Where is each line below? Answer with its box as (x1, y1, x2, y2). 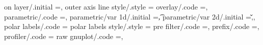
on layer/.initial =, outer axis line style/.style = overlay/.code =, (4, 1, 208, 11)
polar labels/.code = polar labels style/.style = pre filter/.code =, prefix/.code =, (4, 21, 259, 31)
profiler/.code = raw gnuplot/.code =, (4, 30, 123, 41)
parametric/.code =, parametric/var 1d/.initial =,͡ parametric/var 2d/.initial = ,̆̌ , (4, 11, 255, 21)
